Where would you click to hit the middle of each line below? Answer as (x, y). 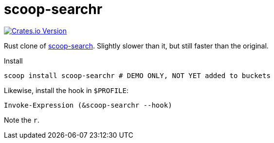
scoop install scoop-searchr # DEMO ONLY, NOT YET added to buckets (137, 75)
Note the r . (22, 120)
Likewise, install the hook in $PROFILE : (66, 90)
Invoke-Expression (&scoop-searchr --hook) (88, 105)
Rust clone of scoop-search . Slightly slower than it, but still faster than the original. (136, 46)
